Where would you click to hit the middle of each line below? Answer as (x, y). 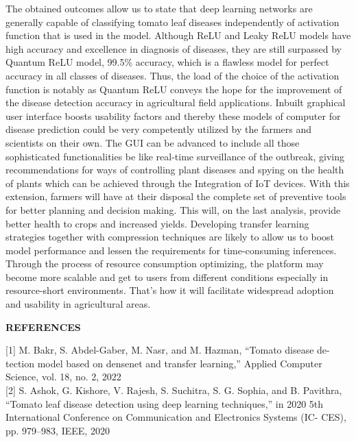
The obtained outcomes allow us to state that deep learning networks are (159, 8)
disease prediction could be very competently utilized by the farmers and (159, 129)
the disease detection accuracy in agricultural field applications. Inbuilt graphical (176, 102)
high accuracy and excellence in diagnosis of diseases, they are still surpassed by (174, 48)
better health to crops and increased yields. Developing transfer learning (157, 223)
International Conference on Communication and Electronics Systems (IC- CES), (176, 417)
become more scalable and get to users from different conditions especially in (167, 277)
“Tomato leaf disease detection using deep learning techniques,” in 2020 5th (165, 403)
